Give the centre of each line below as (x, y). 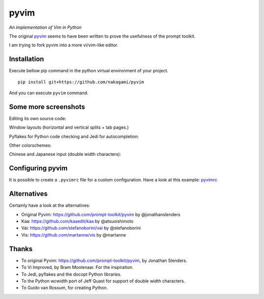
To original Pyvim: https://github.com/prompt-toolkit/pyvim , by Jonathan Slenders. (104, 260)
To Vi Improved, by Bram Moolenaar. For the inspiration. (77, 267)
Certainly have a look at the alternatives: (50, 205)
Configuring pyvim (38, 168)
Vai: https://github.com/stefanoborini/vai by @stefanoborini (81, 228)
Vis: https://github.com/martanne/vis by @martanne (74, 235)
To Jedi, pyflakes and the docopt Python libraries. (71, 274)
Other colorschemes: (30, 145)
